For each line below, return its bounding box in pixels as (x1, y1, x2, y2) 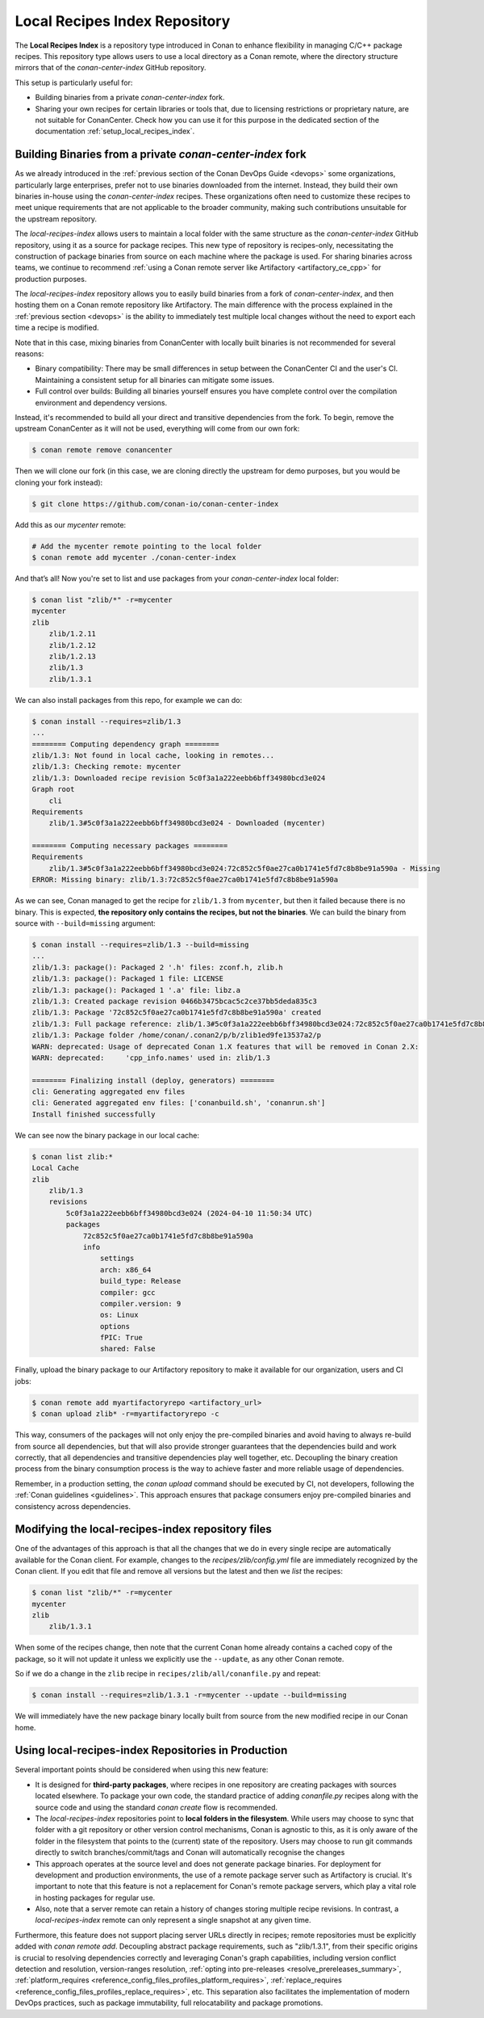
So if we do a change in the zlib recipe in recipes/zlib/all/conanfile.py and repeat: (15, 1669, 321, 1679)
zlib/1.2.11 (48, 629, 97, 638)
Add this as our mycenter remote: (15, 519, 127, 529)
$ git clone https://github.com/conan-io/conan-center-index (31, 499, 279, 508)
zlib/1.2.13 (48, 652, 97, 662)
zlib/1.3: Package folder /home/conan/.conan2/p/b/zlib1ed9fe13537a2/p (31, 1031, 322, 1040)
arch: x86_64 (99, 1265, 152, 1274)
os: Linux (99, 1310, 139, 1320)
